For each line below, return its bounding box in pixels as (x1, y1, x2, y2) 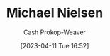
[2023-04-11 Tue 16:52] (20, 41, 89, 50)
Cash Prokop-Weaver (23, 28, 87, 36)
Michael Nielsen (6, 5, 104, 21)
